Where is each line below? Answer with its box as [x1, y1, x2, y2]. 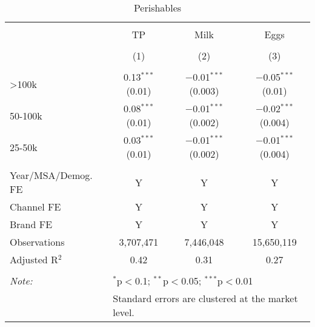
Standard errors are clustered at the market [113, 291, 298, 305]
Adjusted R [10, 252, 58, 266]
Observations [10, 235, 65, 249]
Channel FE [10, 200, 61, 214]
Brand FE [10, 217, 53, 231]
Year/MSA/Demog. [10, 168, 93, 182]
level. [113, 305, 134, 319]
